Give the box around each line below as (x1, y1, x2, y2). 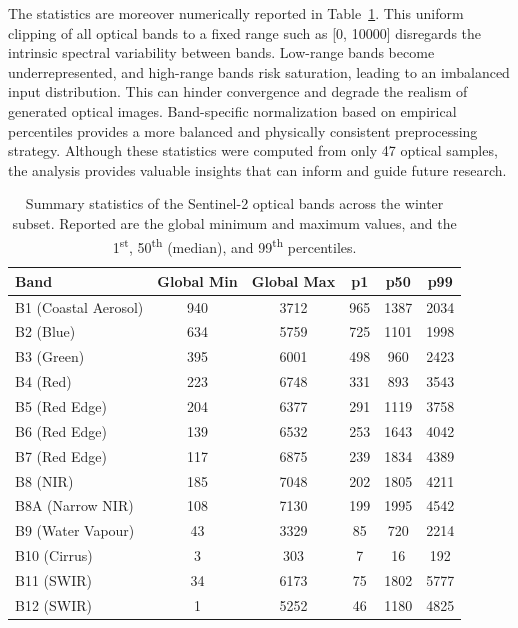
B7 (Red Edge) (15, 445, 107, 466)
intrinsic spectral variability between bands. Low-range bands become (8, 42, 435, 63)
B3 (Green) (15, 346, 85, 367)
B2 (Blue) (15, 321, 76, 342)
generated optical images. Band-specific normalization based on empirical (8, 100, 457, 121)
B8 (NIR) (15, 470, 74, 491)
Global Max (251, 270, 336, 291)
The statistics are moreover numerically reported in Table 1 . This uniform (8, 3, 464, 23)
